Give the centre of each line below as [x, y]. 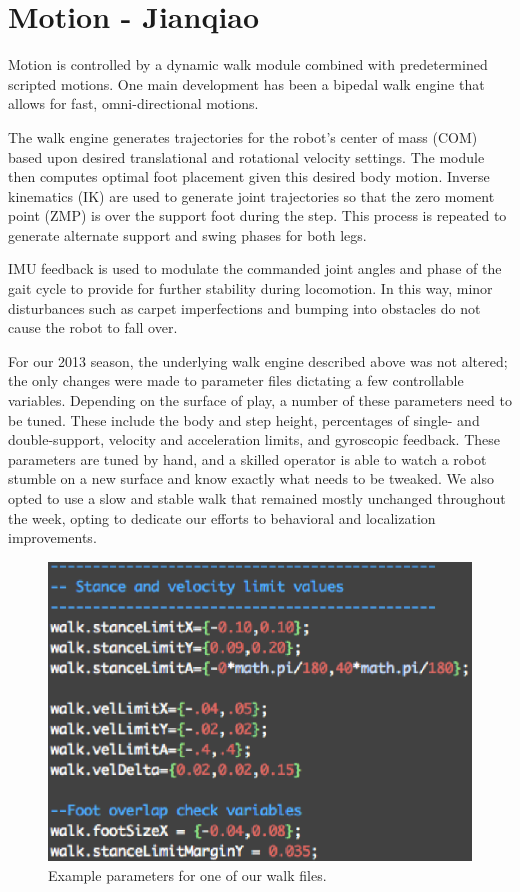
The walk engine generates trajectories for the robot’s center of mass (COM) [243, 136]
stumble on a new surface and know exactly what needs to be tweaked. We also [251, 478]
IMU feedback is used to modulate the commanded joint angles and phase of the [255, 268]
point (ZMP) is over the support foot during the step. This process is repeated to [257, 215]
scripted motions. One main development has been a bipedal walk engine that [246, 83]
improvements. [52, 537]
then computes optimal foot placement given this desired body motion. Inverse [249, 176]
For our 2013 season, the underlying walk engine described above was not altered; [258, 360]
